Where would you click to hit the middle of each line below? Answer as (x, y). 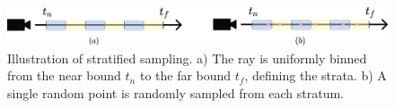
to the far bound (185, 75)
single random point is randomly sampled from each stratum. (176, 92)
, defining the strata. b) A (316, 75)
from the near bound (64, 75)
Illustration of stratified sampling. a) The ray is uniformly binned (187, 58)
